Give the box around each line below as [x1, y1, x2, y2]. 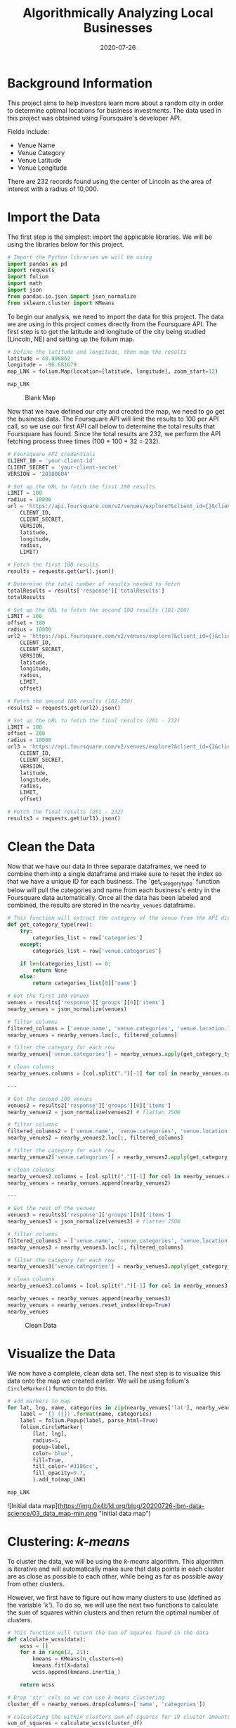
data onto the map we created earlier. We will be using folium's [7, 1376, 190, 1385]
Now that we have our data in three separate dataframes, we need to [7, 862, 206, 870]
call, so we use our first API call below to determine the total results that [7, 422, 216, 431]
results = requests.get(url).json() [7, 568, 114, 575]
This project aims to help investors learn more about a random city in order [7, 99, 224, 107]
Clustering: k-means [7, 1534, 130, 1550]
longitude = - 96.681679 [7, 362, 77, 369]
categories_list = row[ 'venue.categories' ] [32, 947, 162, 954]
